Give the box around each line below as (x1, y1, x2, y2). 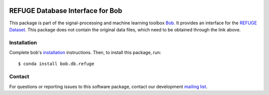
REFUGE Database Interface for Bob (9, 6, 123, 15)
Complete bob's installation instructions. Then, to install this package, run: (9, 50, 161, 56)
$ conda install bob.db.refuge (18, 61, 95, 67)
